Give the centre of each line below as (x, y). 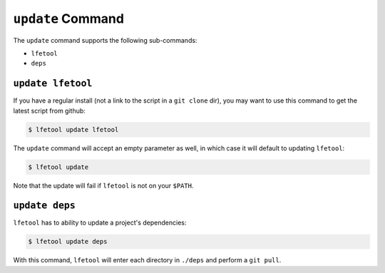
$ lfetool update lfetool (73, 129)
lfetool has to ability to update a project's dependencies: (100, 223)
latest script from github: (49, 110)
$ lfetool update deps (68, 242)
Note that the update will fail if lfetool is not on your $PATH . (103, 185)
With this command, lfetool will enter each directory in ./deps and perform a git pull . (147, 260)
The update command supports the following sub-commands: (105, 40)
